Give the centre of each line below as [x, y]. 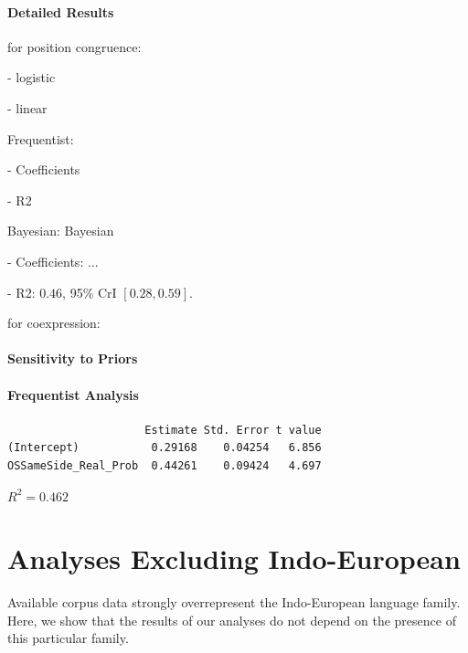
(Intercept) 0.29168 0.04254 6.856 [165, 448]
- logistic [32, 77]
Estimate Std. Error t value [233, 430]
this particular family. [68, 638]
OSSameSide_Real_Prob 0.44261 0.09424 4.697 [165, 465]
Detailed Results [61, 11]
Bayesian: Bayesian [61, 231]
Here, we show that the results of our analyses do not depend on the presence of [232, 620]
